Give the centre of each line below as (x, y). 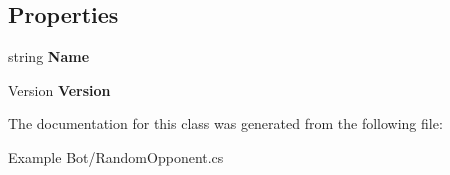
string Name (49, 56)
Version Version (59, 89)
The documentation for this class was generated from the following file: (225, 123)
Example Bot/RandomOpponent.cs (116, 156)
